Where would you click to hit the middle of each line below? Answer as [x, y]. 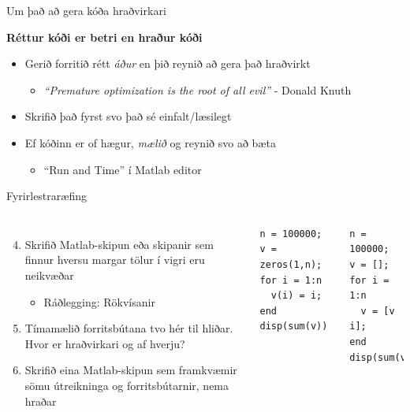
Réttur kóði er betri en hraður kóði [104, 37]
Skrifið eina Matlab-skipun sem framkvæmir [131, 370]
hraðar [41, 401]
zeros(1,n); [291, 264]
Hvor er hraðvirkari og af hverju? [105, 343]
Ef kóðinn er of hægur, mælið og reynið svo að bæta [150, 142]
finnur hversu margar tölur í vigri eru [115, 260]
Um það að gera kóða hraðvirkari [86, 10]
